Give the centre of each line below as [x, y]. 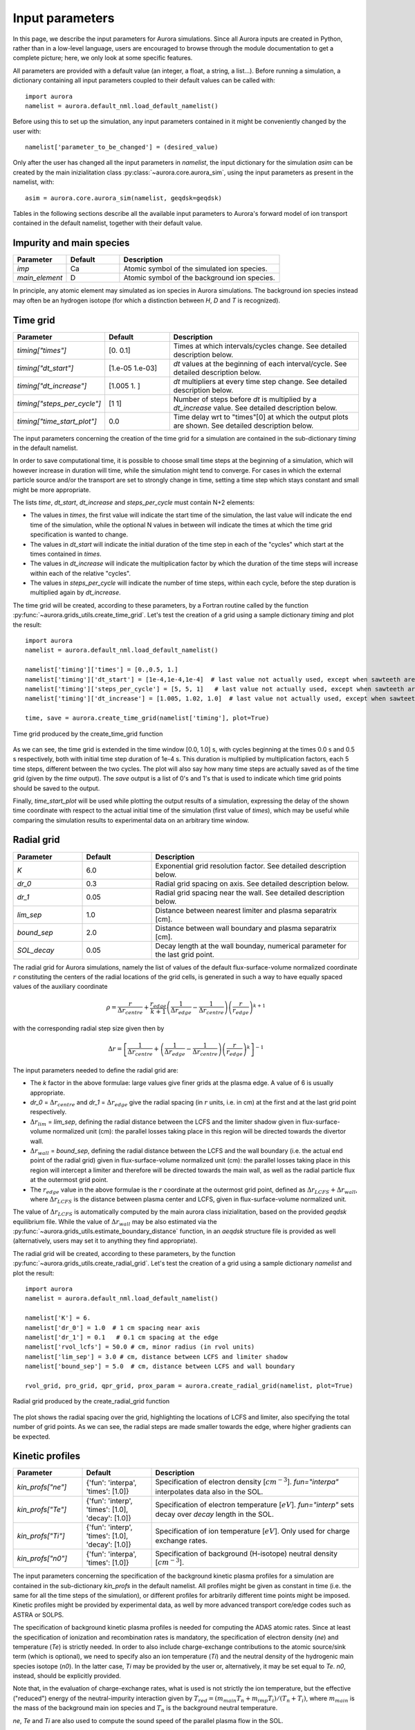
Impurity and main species [71, 243]
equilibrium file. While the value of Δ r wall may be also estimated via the [115, 1222]
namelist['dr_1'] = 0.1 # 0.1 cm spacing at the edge [122, 1337]
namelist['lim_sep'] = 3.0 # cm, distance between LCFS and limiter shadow [156, 1357]
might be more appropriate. [52, 490]
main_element [40, 278]
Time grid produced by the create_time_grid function [88, 734]
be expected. [32, 1437]
